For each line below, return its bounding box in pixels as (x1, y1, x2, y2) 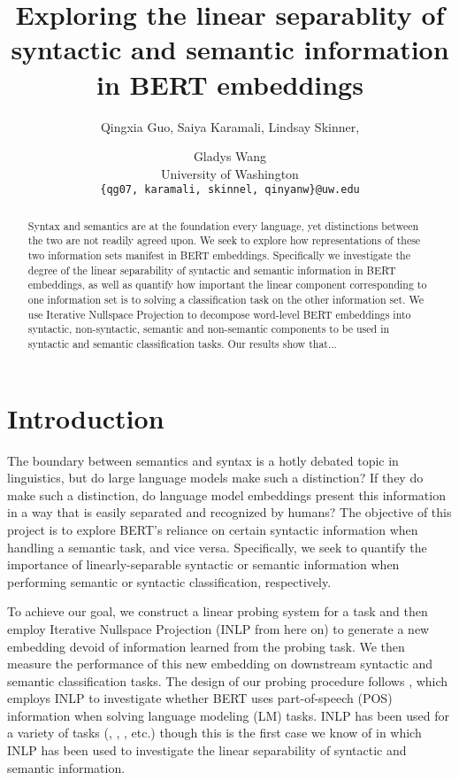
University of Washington (161, 164, 299, 182)
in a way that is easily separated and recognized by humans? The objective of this (7, 503, 452, 521)
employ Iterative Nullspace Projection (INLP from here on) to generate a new (7, 619, 430, 637)
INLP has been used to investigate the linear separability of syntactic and (7, 741, 407, 760)
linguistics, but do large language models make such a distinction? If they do (7, 468, 424, 487)
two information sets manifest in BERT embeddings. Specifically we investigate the (27, 248, 410, 263)
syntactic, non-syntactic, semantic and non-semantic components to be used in (27, 321, 390, 336)
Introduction (7, 399, 164, 436)
